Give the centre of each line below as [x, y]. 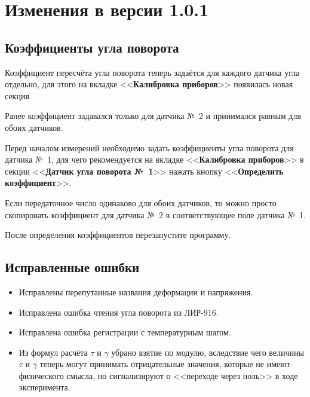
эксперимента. [44, 387]
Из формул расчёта [53, 352]
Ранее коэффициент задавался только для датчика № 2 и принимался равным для [153, 116]
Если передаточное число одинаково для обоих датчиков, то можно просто [141, 202]
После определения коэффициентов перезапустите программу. [118, 235]
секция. [18, 95]
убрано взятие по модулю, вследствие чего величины [208, 352]
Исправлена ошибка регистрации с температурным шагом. [125, 332]
